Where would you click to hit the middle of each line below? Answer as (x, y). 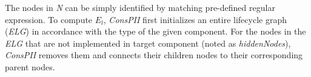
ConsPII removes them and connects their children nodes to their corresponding (154, 55)
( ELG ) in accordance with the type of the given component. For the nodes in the (155, 31)
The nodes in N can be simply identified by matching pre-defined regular (140, 7)
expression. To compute (49, 19)
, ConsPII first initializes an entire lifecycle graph (195, 19)
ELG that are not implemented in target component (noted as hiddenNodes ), (148, 43)
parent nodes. (30, 66)
